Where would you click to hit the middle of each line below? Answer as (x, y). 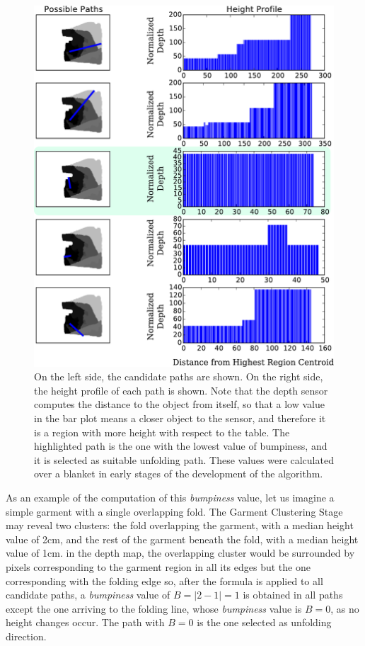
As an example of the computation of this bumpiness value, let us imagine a (170, 497)
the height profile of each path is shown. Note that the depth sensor (181, 390)
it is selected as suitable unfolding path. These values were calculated (184, 459)
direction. (26, 636)
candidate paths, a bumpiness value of (88, 595)
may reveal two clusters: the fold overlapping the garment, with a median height (180, 525)
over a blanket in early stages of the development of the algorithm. (179, 474)
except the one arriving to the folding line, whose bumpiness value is (154, 608)
